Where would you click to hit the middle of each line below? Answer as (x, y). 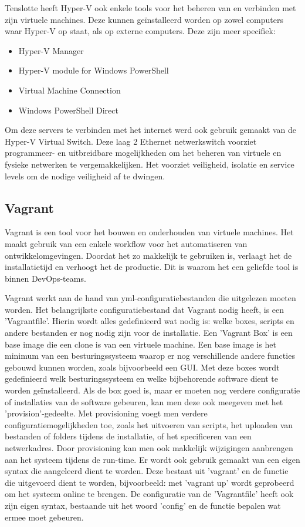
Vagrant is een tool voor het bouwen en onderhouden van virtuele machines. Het (149, 232)
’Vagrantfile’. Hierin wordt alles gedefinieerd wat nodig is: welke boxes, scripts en (150, 321)
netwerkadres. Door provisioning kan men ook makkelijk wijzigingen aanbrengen (149, 448)
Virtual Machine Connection (70, 90)
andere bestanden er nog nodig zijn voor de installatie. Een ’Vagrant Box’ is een (149, 333)
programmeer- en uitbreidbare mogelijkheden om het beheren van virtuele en (143, 153)
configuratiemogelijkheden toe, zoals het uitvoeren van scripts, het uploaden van (149, 424)
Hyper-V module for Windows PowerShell (94, 70)
